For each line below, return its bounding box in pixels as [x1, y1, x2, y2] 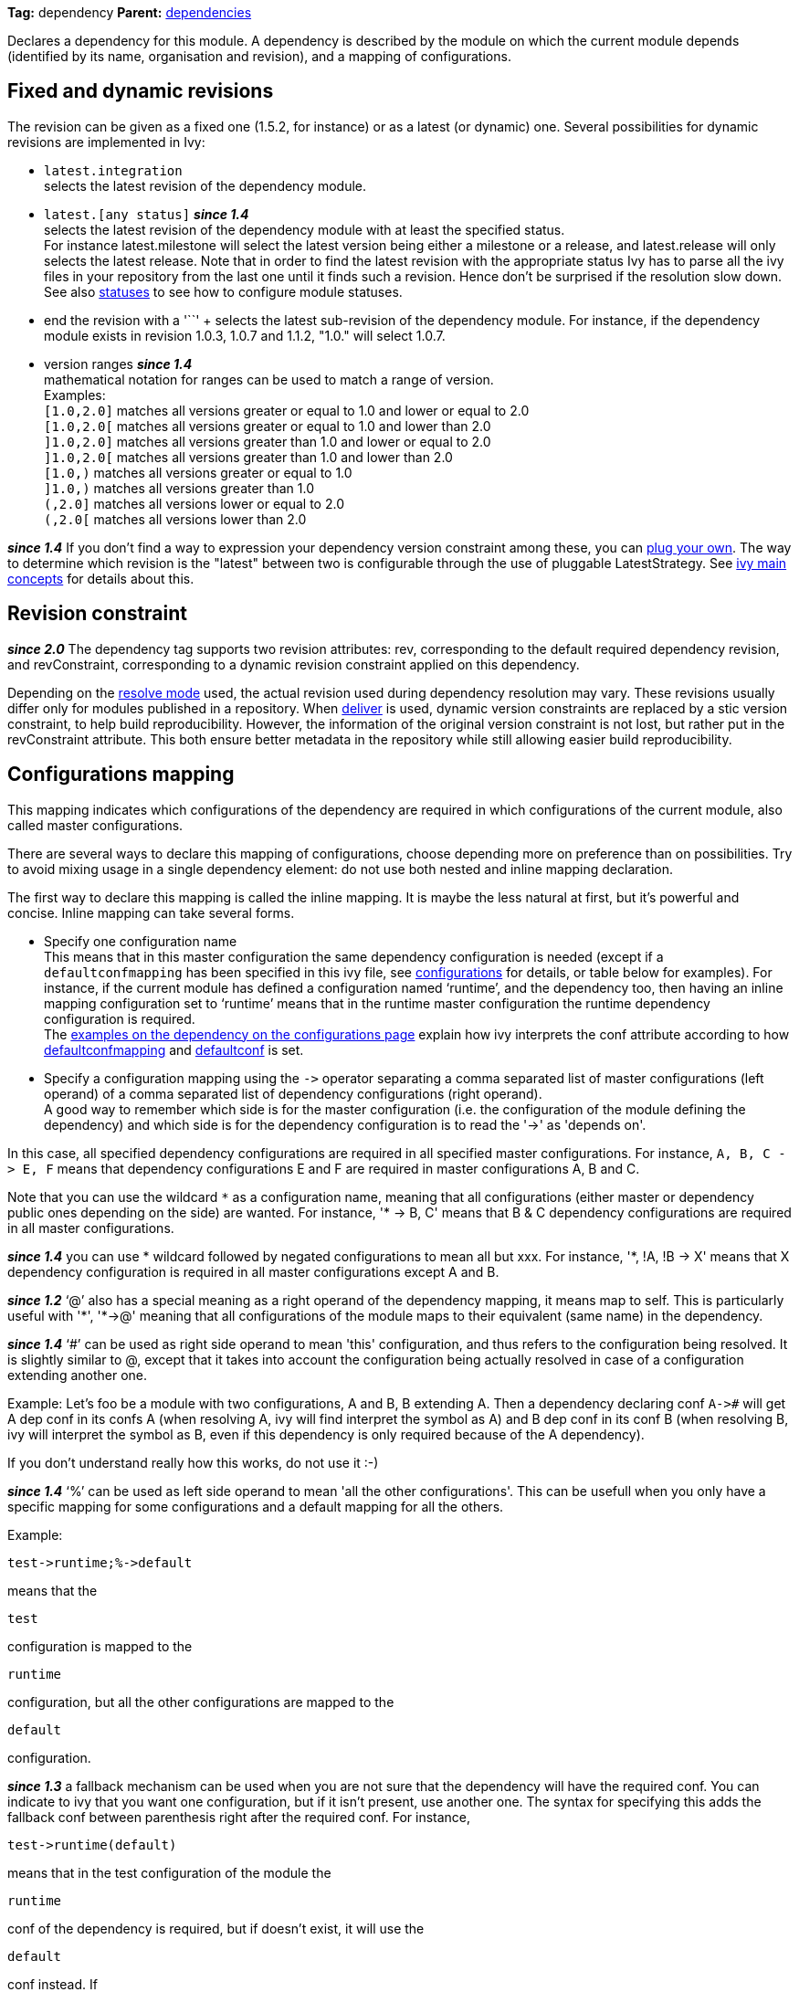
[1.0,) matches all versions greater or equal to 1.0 [44, 464, 352, 480]
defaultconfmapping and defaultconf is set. [44, 1041, 304, 1058]
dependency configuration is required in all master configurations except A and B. [7, 1263, 499, 1280]
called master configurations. [7, 817, 184, 833]
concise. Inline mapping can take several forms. [7, 904, 295, 921]
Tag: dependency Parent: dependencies [7, 5, 252, 20]
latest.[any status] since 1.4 [44, 206, 249, 222]
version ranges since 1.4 [44, 355, 193, 372]
